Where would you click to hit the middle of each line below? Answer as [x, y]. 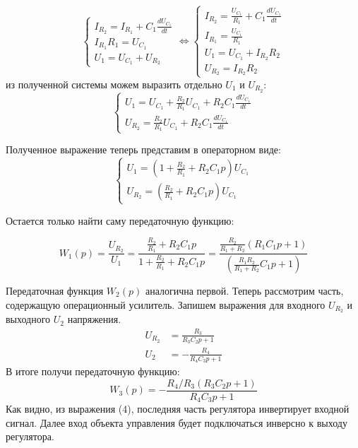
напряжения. [94, 319]
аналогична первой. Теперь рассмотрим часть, [244, 291]
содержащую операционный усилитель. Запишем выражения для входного [166, 304]
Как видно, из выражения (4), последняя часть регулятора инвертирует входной [178, 409]
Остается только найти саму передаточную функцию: [120, 220]
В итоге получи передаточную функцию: [93, 371]
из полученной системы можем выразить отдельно [114, 84]
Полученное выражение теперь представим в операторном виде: [143, 149]
